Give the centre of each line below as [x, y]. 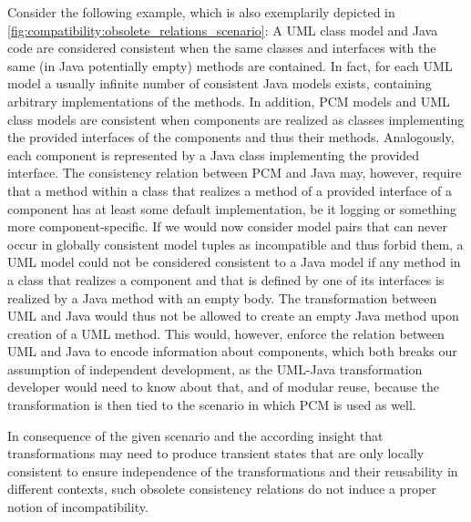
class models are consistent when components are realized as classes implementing [236, 119]
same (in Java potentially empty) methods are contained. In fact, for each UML [230, 65]
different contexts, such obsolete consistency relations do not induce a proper [222, 489]
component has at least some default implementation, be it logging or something [232, 208]
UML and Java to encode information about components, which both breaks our [232, 351]
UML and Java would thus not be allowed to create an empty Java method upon [233, 316]
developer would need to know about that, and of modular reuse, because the [223, 387]
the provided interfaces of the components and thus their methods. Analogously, [231, 137]
